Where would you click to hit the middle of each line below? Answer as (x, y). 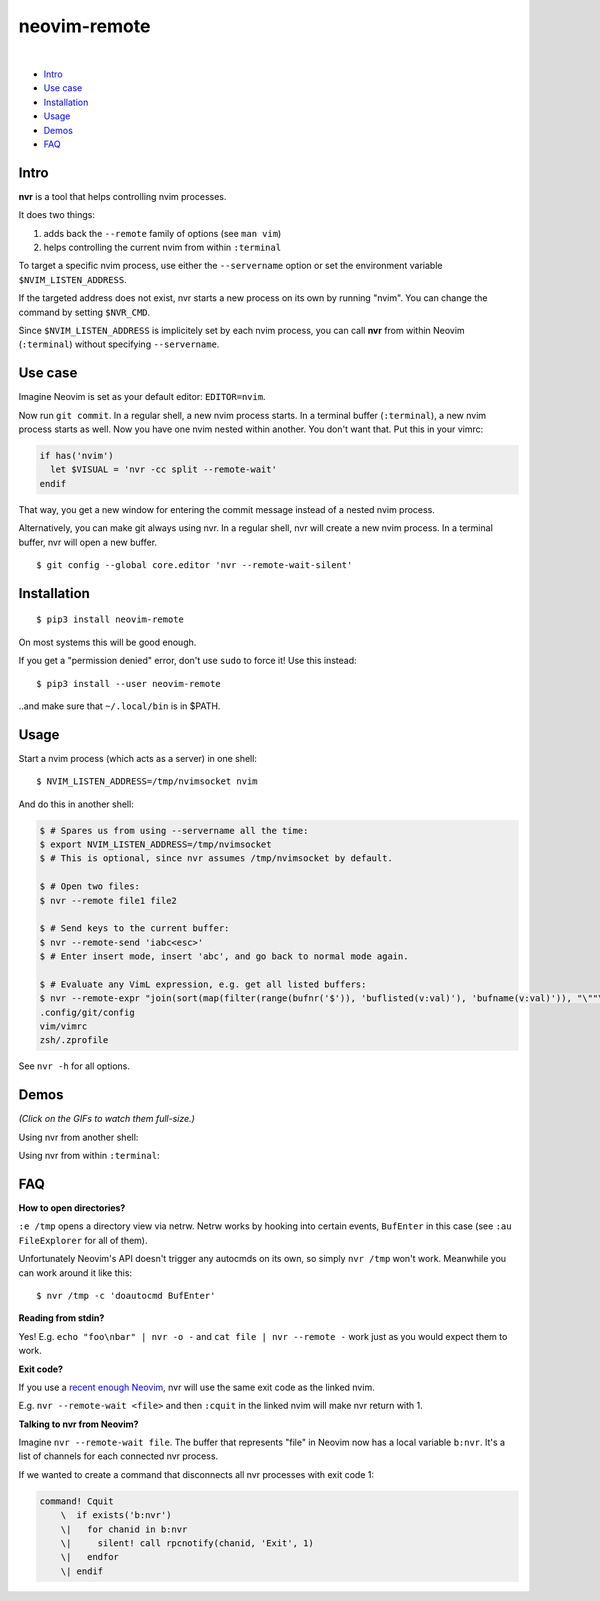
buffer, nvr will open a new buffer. (88, 542)
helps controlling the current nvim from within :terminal (162, 247)
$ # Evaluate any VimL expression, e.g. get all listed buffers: (203, 984)
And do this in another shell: (76, 804)
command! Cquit (76, 1501)
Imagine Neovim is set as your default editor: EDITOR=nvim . (142, 397)
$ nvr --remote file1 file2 (108, 900)
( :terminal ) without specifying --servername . (119, 344)
